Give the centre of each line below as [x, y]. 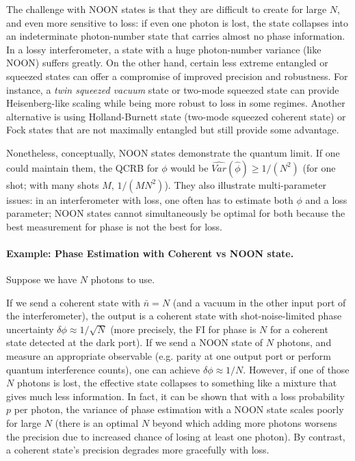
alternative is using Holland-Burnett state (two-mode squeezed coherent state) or [176, 116]
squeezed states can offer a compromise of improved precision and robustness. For [177, 76]
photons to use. [123, 279]
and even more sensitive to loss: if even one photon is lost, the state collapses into [177, 22]
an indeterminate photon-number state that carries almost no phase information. [176, 36]
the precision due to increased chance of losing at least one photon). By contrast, [176, 436]
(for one [319, 167]
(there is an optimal [97, 423]
